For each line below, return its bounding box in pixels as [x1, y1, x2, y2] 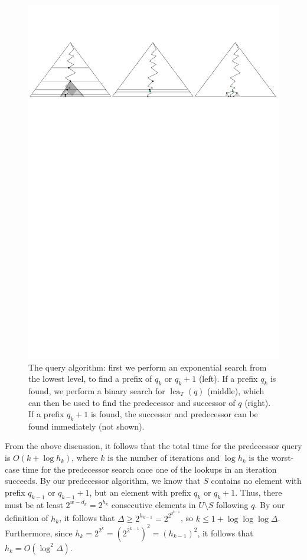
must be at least [5, 498, 63, 510]
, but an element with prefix [89, 486, 191, 498]
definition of [5, 512, 48, 524]
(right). [244, 396, 271, 408]
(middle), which [207, 384, 264, 397]
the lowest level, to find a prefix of [28, 372, 152, 385]
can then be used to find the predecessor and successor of [28, 396, 236, 408]
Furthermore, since [5, 526, 73, 539]
